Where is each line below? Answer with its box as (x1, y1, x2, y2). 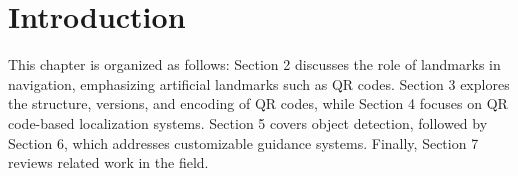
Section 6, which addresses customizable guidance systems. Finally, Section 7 (8, 132, 479, 153)
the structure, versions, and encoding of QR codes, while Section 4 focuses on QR (8, 93, 508, 114)
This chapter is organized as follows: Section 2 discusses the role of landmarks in (8, 54, 501, 75)
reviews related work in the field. (8, 152, 209, 173)
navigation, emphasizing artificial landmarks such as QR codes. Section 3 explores (8, 73, 510, 94)
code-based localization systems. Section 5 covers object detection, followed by (8, 112, 488, 133)
